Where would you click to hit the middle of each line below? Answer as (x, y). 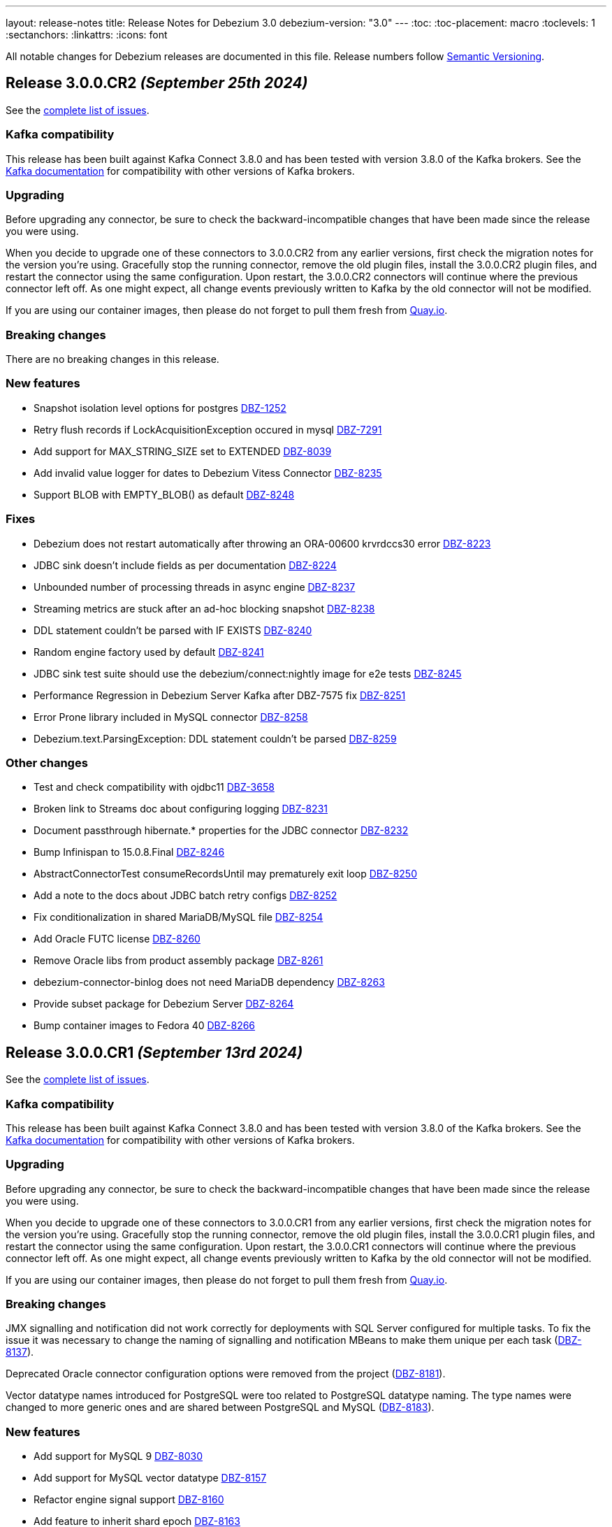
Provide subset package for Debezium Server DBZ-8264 (164, 1004)
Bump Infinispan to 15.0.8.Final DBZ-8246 (129, 852)
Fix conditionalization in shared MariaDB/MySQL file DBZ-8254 (178, 917)
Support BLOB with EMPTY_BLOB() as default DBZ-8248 (164, 494)
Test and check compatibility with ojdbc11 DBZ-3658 (154, 787)
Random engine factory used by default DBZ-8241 (149, 652)
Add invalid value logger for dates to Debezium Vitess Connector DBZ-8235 (208, 473)
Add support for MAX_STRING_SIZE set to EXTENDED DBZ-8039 (183, 451)
